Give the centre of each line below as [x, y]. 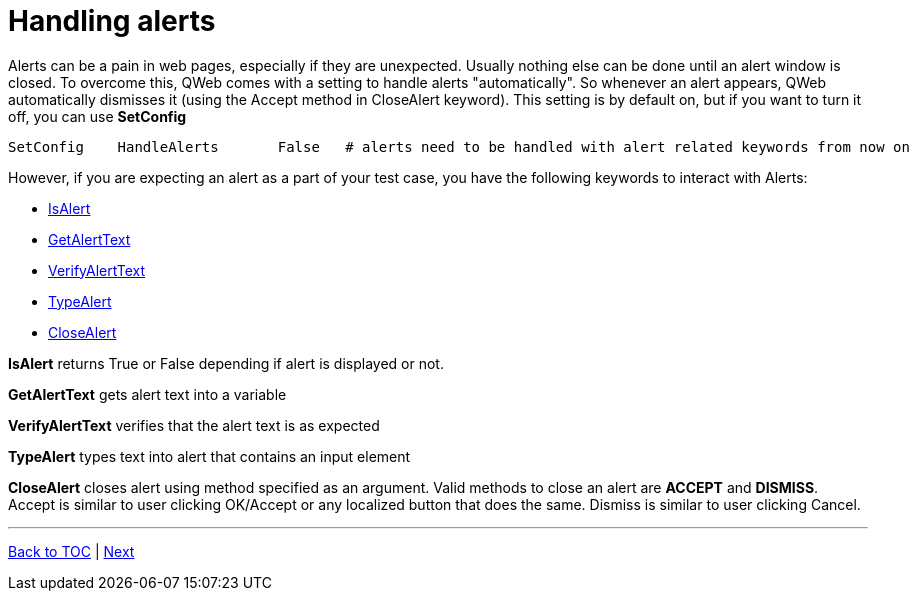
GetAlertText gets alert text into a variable [147, 394]
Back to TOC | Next [71, 551]
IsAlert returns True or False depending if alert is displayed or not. [226, 363]
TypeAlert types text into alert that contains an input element [209, 456]
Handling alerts [112, 21]
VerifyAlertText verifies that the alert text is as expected [194, 425]
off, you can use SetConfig [97, 116]
